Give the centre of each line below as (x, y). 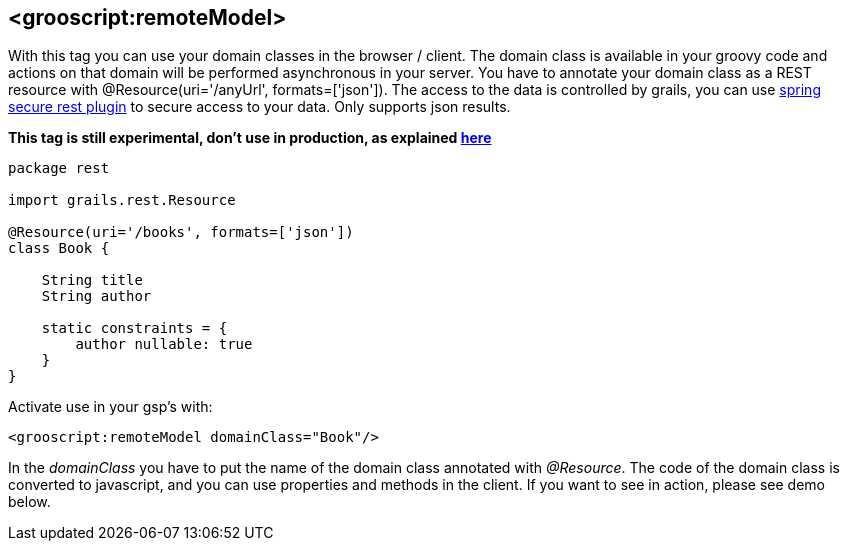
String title (92, 280)
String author (96, 296)
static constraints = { (134, 328)
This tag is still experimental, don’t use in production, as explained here (250, 138)
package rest (59, 168)
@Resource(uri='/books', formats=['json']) (181, 232)
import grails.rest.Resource (122, 200)
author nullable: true (164, 344)
